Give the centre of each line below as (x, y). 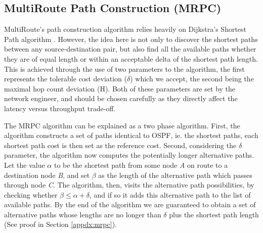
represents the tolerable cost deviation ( (65, 79)
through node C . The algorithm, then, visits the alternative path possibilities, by (129, 185)
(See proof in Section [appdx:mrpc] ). (60, 224)
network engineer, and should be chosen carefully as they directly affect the (121, 98)
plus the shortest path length (214, 214)
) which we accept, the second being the (192, 79)
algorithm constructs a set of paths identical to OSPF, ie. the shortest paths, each (131, 135)
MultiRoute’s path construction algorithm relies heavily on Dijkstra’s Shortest (125, 29)
